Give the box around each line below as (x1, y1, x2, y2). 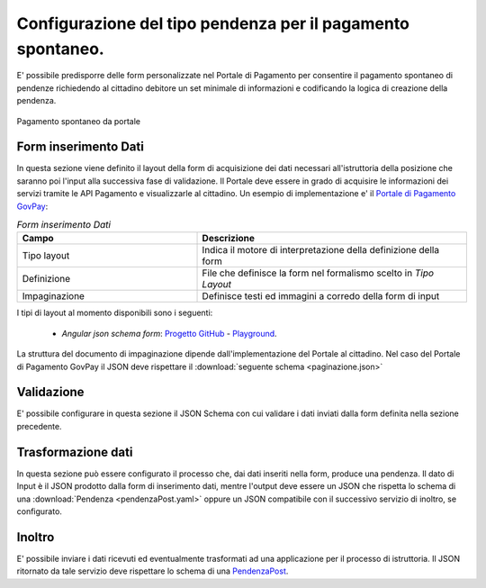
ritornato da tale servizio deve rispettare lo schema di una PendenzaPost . (16, 565, 289, 576)
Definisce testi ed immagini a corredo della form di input (202, 290, 440, 303)
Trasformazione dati (16, 444, 133, 459)
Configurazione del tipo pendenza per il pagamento (16, 14, 409, 33)
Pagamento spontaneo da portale (16, 115, 141, 126)
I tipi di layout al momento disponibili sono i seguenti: (16, 307, 213, 319)
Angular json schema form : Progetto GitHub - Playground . (61, 328, 278, 339)
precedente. (16, 421, 62, 431)
